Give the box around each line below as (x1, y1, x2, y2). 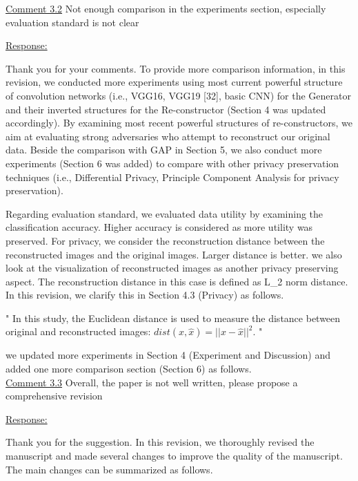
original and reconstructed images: (6, 324, 151, 339)
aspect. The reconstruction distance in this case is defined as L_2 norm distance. (6, 274, 348, 288)
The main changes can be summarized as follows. (6, 462, 213, 476)
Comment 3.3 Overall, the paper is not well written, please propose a (6, 375, 298, 389)
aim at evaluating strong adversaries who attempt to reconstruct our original (6, 129, 330, 143)
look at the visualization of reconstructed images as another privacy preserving (6, 261, 339, 275)
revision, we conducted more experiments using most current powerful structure (6, 75, 343, 89)
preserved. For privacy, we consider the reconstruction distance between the (6, 233, 325, 247)
